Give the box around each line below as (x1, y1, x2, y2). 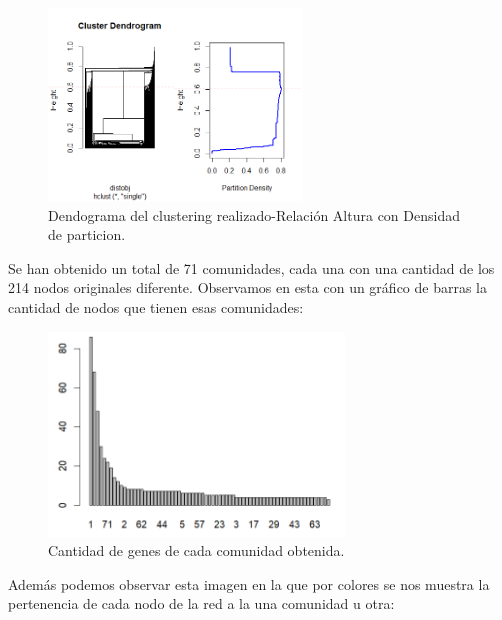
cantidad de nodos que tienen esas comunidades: (8, 296, 304, 317)
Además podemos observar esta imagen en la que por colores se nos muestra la (8, 573, 490, 594)
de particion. (48, 224, 126, 245)
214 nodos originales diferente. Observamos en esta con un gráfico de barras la (8, 277, 488, 298)
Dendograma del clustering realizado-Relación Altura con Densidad (48, 204, 460, 225)
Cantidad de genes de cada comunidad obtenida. (48, 540, 345, 561)
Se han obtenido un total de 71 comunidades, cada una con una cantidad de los (8, 257, 495, 278)
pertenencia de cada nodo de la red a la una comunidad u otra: (8, 593, 395, 614)
